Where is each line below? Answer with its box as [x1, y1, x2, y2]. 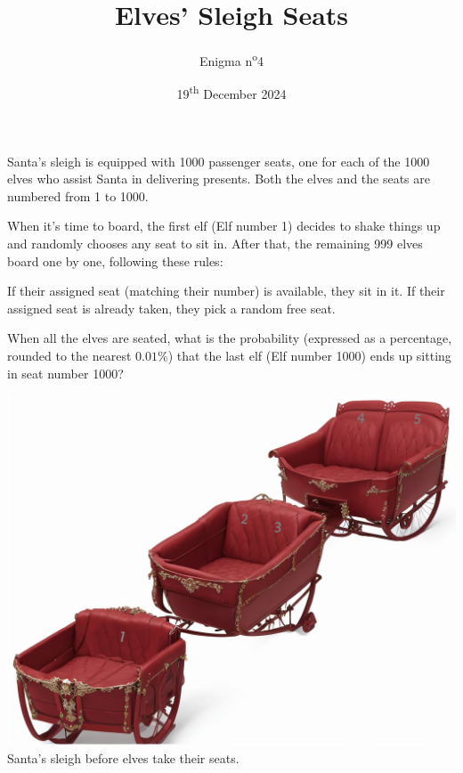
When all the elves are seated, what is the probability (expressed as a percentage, [7, 329, 452, 347]
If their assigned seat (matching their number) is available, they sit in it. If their [7, 281, 445, 300]
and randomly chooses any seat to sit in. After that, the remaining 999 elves [7, 234, 423, 252]
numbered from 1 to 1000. [7, 186, 149, 205]
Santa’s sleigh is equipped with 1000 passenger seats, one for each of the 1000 [7, 151, 430, 170]
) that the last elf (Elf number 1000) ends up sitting [167, 346, 451, 364]
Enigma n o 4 [199, 49, 264, 69]
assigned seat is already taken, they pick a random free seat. [7, 298, 336, 317]
